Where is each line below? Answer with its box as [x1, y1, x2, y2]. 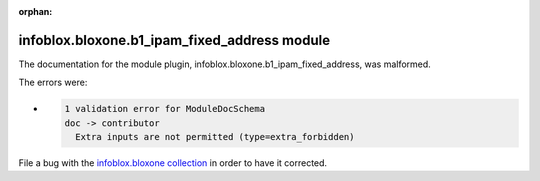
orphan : [18, 6, 53, 17]
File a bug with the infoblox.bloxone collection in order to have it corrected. [18, 157, 328, 169]
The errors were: [18, 76, 88, 89]
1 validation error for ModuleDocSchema [64, 103, 265, 115]
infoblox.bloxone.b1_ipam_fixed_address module [18, 31, 330, 49]
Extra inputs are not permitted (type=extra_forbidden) [75, 131, 355, 143]
